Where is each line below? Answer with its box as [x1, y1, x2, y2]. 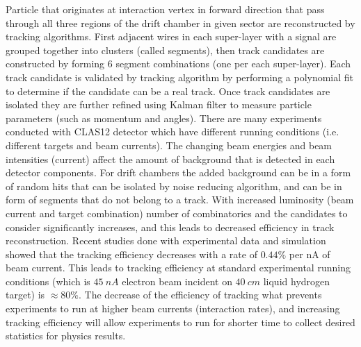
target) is [6, 287, 45, 302]
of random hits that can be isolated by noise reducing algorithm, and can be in [6, 178, 342, 193]
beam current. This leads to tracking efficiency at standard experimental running [6, 260, 351, 275]
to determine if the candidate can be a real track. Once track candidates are [6, 83, 330, 98]
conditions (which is [6, 273, 90, 288]
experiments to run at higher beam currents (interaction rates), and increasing [6, 301, 340, 316]
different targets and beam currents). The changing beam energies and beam [6, 137, 332, 152]
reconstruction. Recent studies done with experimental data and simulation [6, 233, 326, 248]
